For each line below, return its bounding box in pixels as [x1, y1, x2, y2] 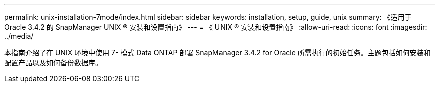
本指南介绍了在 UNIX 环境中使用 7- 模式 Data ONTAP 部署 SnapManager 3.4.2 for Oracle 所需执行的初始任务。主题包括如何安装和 [4, 48, 431, 57]
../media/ [4, 32, 34, 40]
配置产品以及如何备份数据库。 [4, 58, 102, 67]
